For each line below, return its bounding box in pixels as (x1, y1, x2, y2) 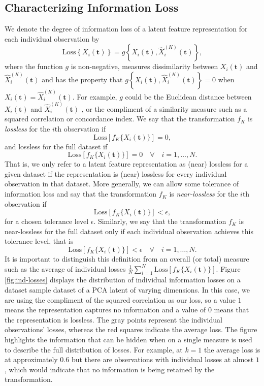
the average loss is (204, 344, 260, 355)
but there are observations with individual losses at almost (71, 354, 254, 365)
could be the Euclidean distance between (125, 91, 252, 102)
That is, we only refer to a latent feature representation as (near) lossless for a (5, 158, 248, 169)
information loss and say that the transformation (5, 188, 157, 199)
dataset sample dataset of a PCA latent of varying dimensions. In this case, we (5, 284, 250, 295)
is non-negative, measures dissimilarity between (71, 61, 218, 72)
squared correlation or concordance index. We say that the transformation (5, 113, 235, 124)
